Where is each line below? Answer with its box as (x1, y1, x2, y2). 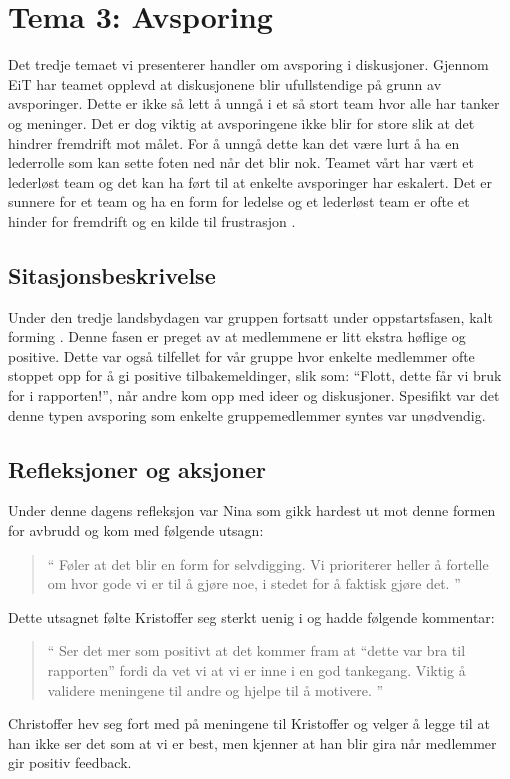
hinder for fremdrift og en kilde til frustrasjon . (8, 210, 296, 231)
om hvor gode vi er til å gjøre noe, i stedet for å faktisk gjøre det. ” (47, 573, 461, 594)
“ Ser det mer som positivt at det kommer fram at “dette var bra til (47, 640, 466, 661)
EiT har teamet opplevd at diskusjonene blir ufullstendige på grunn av (8, 73, 442, 94)
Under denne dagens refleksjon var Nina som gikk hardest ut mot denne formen (8, 500, 496, 521)
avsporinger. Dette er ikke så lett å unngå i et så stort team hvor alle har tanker (8, 93, 500, 114)
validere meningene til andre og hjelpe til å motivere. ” (47, 679, 384, 700)
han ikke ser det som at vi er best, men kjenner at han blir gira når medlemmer (8, 732, 497, 753)
